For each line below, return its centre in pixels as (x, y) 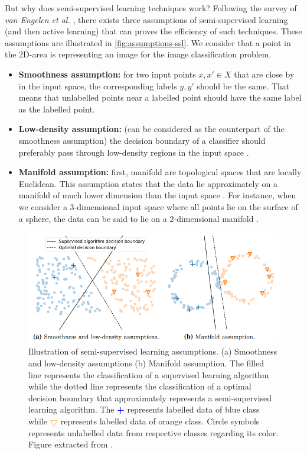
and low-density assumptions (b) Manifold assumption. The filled (146, 363)
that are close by (264, 74)
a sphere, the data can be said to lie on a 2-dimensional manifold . (139, 218)
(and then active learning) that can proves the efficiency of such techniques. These (153, 31)
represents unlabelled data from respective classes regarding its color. (153, 432)
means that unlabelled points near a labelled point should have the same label (160, 97)
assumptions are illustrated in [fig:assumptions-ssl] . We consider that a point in (148, 42)
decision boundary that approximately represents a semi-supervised (150, 397)
